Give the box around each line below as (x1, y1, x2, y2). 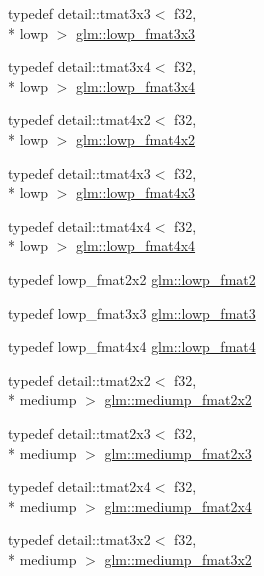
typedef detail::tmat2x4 (8, 476, 151, 497)
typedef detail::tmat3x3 (8, 3, 151, 23)
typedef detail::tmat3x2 (8, 529, 151, 550)
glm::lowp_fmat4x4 (76, 235, 196, 256)
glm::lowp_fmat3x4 (76, 75, 196, 96)
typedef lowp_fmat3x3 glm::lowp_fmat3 (8, 302, 256, 323)
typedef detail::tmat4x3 (8, 162, 151, 183)
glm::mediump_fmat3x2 (104, 548, 252, 569)
